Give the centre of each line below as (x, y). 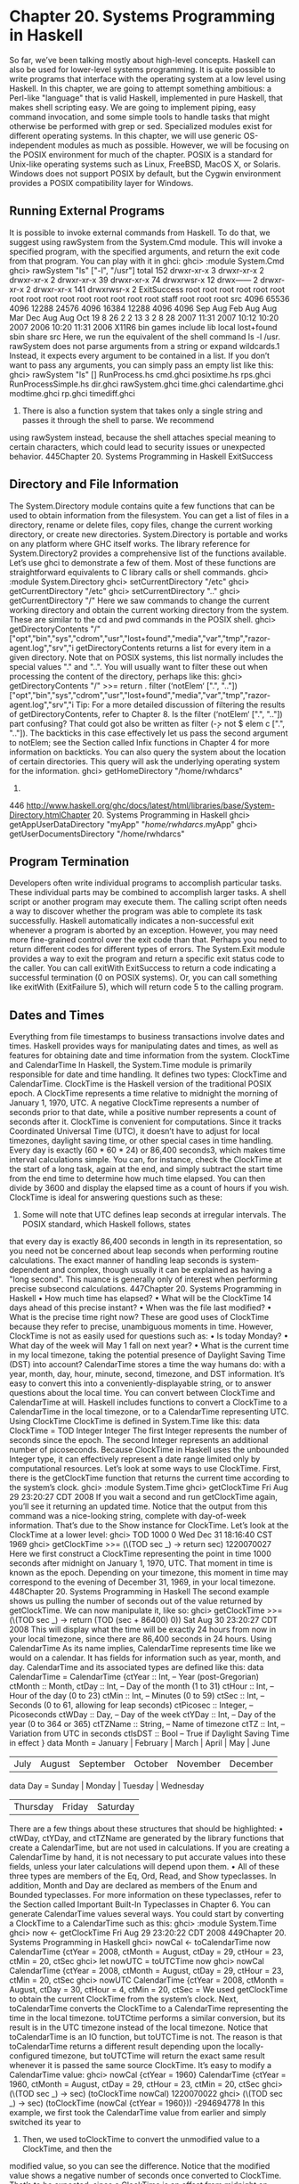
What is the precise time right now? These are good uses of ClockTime (139, 1317)
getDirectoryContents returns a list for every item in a (173, 648)
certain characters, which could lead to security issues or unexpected (137, 446)
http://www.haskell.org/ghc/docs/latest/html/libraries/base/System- (151, 805)
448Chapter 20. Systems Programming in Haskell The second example (139, 1592)
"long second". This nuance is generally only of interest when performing (144, 1279)
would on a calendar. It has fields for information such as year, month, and (145, 1658)
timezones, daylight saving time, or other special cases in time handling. (141, 1141)
